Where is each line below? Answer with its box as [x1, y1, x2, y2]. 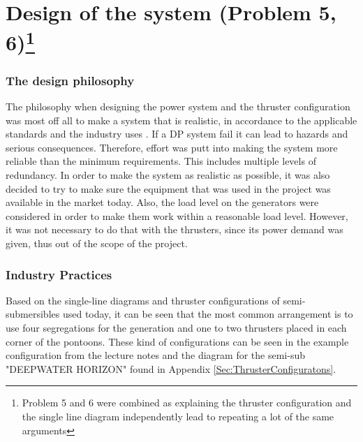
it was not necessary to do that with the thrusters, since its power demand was [6, 222, 343, 237]
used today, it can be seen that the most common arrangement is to [62, 307, 353, 321]
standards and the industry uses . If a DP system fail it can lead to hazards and [6, 126, 348, 141]
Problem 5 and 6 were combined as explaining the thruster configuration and [22, 395, 352, 410]
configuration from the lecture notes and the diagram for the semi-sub [6, 348, 305, 362]
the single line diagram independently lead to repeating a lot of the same [22, 409, 334, 424]
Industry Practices [6, 265, 112, 283]
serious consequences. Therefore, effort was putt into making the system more [6, 140, 338, 154]
